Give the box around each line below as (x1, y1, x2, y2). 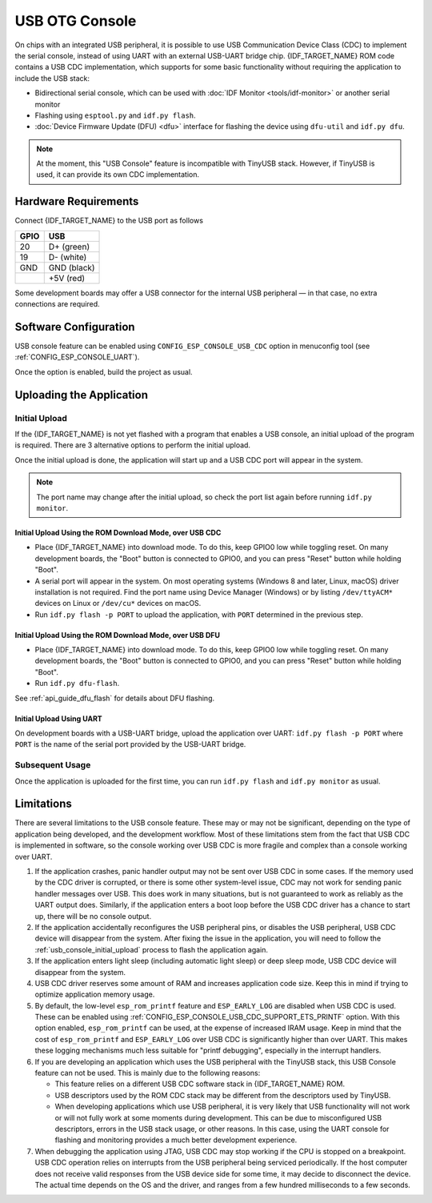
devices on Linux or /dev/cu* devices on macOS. (34, 599, 202, 608)
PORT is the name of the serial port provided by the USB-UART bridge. (14, 740, 246, 749)
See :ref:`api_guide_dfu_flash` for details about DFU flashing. (14, 693, 215, 703)
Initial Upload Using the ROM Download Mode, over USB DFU (14, 630, 220, 640)
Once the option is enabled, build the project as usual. (14, 367, 193, 376)
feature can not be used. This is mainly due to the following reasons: (34, 1069, 261, 1078)
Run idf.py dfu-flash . (34, 679, 120, 688)
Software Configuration (14, 320, 135, 334)
